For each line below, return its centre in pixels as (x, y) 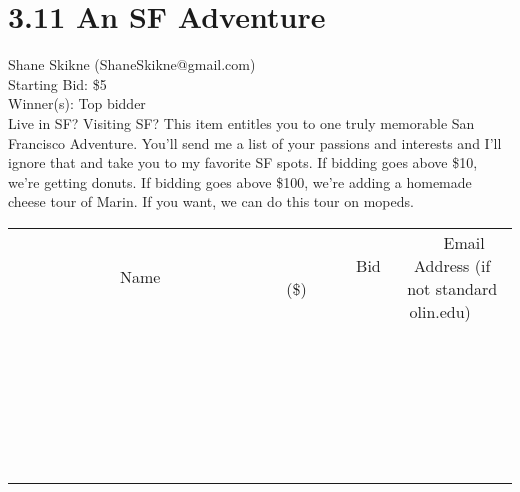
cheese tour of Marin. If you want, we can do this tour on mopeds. (211, 201)
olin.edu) (440, 311)
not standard (452, 288)
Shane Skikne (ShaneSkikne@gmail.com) (132, 64)
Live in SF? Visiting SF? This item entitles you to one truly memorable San (241, 122)
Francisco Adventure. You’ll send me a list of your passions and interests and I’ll (255, 142)
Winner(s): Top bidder (77, 103)
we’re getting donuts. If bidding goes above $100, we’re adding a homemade (240, 181)
